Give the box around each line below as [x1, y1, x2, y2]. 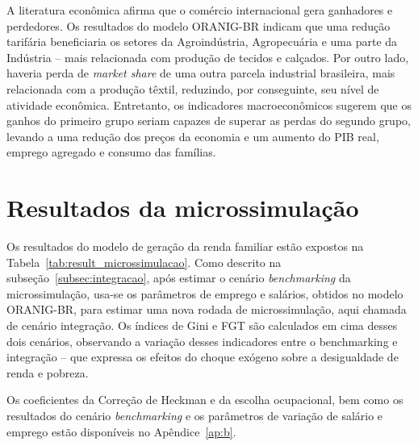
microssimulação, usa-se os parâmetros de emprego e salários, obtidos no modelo [6, 285, 403, 302]
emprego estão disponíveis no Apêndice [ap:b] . [6, 423, 236, 440]
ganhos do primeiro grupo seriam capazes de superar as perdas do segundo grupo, [6, 112, 411, 129]
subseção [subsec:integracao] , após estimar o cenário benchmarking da [6, 269, 351, 286]
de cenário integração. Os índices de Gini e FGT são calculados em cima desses [6, 317, 398, 334]
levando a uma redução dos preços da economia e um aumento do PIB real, [6, 127, 379, 144]
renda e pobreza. [6, 364, 89, 381]
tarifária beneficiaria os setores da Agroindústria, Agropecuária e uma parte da [6, 33, 398, 50]
